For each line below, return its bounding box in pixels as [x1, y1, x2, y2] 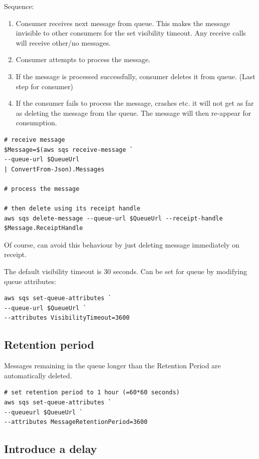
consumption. [16, 117, 57, 128]
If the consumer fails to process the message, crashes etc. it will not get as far [16, 98, 254, 108]
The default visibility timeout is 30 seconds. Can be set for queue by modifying [4, 266, 247, 277]
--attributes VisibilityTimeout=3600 [4, 314, 130, 322]
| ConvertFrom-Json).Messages [4, 165, 105, 173]
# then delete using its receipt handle [4, 205, 141, 212]
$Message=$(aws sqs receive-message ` [4, 146, 133, 153]
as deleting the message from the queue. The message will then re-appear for [16, 107, 251, 118]
